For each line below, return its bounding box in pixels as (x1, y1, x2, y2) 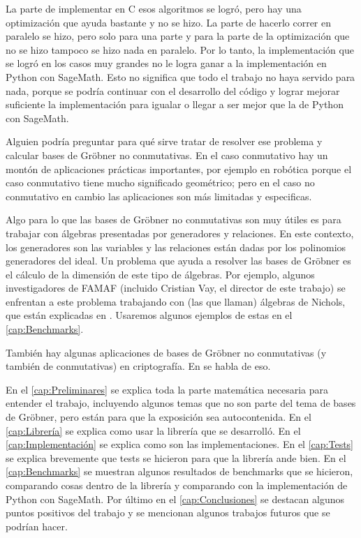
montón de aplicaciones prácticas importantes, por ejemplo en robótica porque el (6, 161, 352, 176)
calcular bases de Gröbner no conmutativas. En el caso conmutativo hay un (6, 147, 328, 162)
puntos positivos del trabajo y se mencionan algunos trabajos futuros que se (6, 505, 330, 520)
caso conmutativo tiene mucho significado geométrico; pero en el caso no (6, 175, 315, 190)
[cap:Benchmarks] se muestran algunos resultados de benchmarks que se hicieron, (6, 464, 353, 479)
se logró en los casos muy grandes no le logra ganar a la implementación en (6, 56, 327, 70)
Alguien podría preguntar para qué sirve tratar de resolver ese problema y (6, 134, 323, 149)
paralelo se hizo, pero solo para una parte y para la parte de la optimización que (6, 29, 350, 43)
